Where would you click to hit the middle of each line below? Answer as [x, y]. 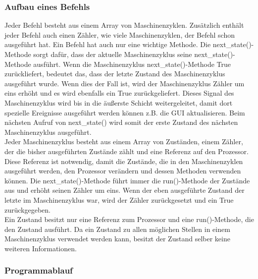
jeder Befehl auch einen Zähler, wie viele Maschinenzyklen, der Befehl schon [120, 34]
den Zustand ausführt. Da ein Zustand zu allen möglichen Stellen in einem [117, 229]
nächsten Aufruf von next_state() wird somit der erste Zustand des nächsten [121, 122]
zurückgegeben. [27, 209]
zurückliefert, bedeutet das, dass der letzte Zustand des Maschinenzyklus [115, 74]
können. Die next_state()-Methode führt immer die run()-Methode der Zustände [127, 180]
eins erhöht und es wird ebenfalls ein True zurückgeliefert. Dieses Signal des [119, 93]
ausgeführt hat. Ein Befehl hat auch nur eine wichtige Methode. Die [108, 44]
